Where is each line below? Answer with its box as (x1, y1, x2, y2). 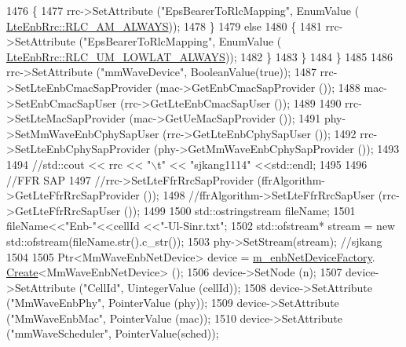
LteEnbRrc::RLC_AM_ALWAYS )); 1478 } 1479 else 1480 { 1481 (6, 17, 322, 34)
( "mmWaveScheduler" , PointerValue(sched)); (6, 325, 219, 342)
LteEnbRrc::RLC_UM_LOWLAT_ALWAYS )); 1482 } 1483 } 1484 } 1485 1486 (6, 48, 393, 64)
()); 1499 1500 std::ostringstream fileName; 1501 (123, 202, 356, 218)
